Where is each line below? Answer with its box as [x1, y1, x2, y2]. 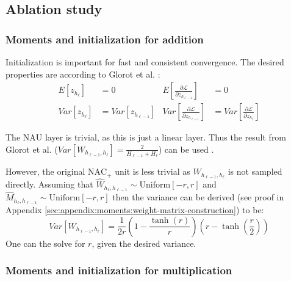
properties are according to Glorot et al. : [5, 67, 160, 80]
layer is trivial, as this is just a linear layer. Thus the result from [45, 131, 287, 144]
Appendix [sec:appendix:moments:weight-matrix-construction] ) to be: [5, 203, 264, 216]
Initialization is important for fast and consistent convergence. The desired [5, 56, 284, 68]
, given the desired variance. [92, 236, 196, 249]
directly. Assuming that [5, 178, 93, 191]
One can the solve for [5, 236, 85, 249]
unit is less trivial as [115, 165, 190, 178]
